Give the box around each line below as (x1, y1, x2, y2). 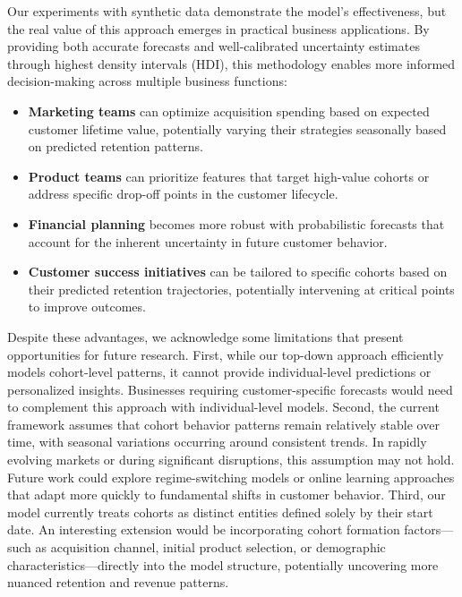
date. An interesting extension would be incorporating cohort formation (7, 520, 400, 539)
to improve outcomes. (28, 297, 146, 316)
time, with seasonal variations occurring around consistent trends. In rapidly (7, 432, 427, 451)
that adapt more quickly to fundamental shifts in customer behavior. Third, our (7, 485, 446, 504)
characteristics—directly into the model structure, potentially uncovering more (7, 555, 439, 574)
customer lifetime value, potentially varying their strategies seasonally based (28, 119, 447, 138)
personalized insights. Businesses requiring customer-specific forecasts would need (7, 380, 453, 398)
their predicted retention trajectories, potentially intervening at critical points (28, 279, 455, 298)
